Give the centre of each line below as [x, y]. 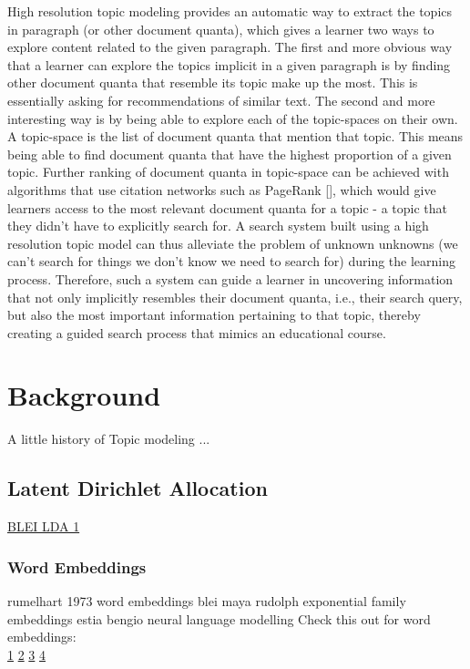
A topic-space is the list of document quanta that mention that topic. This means [235, 136]
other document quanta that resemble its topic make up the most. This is [213, 82]
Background [84, 395]
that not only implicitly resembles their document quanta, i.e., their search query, [235, 297]
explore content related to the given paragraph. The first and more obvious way [230, 47]
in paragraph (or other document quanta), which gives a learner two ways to [221, 29]
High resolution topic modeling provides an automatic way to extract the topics [230, 11]
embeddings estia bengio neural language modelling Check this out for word [219, 618]
